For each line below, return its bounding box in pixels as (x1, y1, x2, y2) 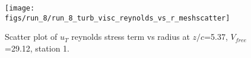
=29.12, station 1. (5, 42, 69, 54)
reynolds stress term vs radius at (71, 30, 190, 43)
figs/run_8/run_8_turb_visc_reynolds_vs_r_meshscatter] (5, 13, 230, 22)
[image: (5, 4, 35, 12)
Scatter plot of (5, 30, 58, 43)
